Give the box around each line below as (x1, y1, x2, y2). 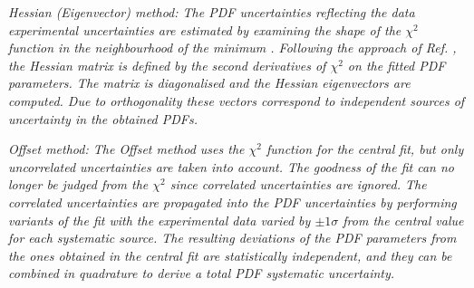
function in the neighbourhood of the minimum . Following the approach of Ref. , (8, 38, 457, 57)
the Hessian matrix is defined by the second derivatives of (8, 55, 326, 74)
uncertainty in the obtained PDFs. (8, 109, 198, 128)
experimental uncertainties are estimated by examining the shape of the (8, 20, 401, 39)
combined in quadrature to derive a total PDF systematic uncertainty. (8, 264, 395, 283)
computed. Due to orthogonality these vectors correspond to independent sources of (8, 91, 465, 110)
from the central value (343, 210, 464, 229)
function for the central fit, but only (266, 139, 464, 158)
